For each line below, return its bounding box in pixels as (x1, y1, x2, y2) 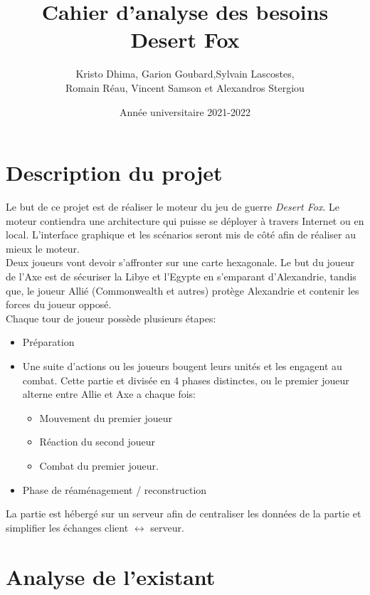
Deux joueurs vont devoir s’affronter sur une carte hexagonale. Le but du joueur (6, 255, 355, 270)
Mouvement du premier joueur (39, 410, 173, 425)
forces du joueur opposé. (6, 297, 112, 312)
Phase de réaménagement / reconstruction (22, 482, 207, 497)
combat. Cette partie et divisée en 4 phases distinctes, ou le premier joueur (22, 372, 349, 387)
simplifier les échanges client (6, 520, 129, 535)
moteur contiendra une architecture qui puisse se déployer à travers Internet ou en (6, 213, 364, 228)
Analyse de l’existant (6, 562, 216, 591)
